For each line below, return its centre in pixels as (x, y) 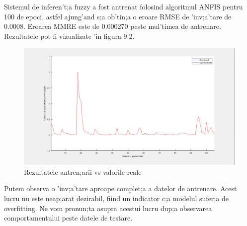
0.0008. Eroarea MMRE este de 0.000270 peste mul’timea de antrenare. (113, 26)
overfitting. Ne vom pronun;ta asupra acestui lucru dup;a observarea (108, 208)
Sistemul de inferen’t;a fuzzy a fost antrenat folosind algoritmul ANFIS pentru (123, 6)
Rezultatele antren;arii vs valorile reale (83, 171)
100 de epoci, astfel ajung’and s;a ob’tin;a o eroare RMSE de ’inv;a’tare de (118, 16)
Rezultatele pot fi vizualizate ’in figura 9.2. (69, 36)
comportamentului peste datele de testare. (68, 218)
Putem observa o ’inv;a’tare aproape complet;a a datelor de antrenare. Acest (121, 188)
